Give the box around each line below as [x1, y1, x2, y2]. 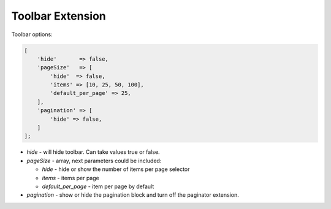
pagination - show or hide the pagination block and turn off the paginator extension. [26, 191, 239, 199]
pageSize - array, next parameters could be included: [26, 157, 162, 164]
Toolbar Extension [11, 9, 107, 23]
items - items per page [42, 174, 99, 181]
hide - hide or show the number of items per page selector [42, 165, 190, 173]
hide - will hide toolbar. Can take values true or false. [26, 148, 160, 156]
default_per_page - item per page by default [42, 183, 154, 190]
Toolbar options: [11, 31, 53, 38]
